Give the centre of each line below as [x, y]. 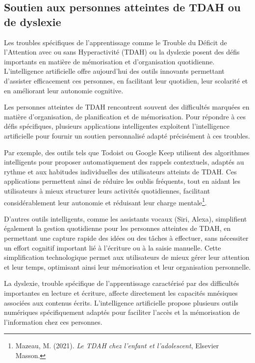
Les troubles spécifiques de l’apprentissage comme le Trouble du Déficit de [115, 42]
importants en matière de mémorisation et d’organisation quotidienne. [109, 61]
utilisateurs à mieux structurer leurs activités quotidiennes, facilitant [107, 190]
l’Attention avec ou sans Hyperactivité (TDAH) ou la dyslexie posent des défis [122, 52]
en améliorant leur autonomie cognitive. [64, 90]
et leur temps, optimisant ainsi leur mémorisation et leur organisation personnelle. [127, 266]
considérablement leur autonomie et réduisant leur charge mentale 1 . [105, 201]
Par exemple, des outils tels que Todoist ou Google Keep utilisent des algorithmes [127, 152]
